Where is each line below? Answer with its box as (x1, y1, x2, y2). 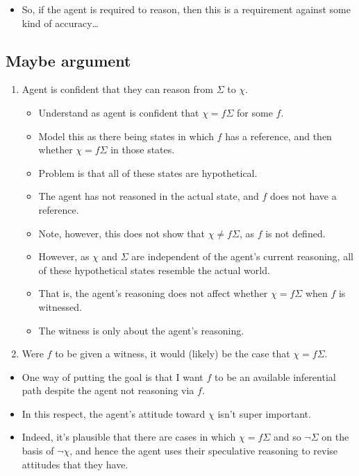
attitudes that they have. (22, 457, 128, 471)
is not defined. (265, 226, 326, 240)
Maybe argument (6, 49, 131, 71)
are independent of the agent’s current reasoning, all (131, 249, 353, 264)
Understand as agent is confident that (38, 105, 199, 119)
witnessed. (38, 299, 82, 314)
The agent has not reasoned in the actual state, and (38, 189, 259, 203)
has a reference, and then (225, 128, 332, 143)
